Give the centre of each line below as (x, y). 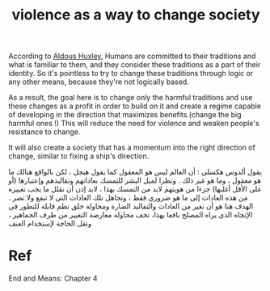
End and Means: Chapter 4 (53, 278)
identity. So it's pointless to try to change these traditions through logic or (131, 74)
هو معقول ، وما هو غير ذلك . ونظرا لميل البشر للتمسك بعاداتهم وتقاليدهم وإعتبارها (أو (135, 180)
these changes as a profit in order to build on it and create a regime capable (135, 106)
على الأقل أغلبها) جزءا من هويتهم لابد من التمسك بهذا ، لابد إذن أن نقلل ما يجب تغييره (135, 189)
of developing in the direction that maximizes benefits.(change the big (125, 115)
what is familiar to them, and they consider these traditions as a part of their (135, 65)
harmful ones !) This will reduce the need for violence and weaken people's (134, 124)
